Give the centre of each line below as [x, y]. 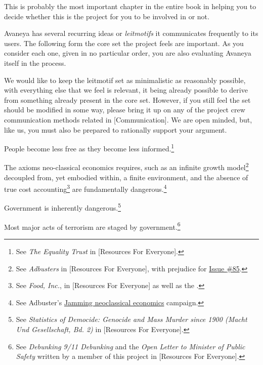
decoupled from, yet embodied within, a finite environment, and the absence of [126, 177]
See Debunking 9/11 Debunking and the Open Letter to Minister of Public [130, 346]
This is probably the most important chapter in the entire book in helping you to [130, 6]
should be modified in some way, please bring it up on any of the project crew [125, 110]
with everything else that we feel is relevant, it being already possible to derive [126, 90]
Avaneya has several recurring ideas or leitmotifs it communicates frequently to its [131, 33]
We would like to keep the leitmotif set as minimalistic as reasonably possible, [125, 80]
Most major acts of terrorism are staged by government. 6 [92, 226]
